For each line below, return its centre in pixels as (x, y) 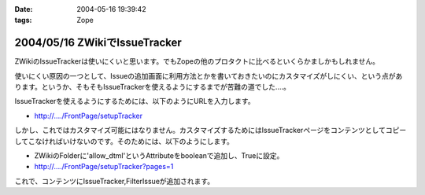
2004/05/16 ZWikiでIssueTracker (98, 43)
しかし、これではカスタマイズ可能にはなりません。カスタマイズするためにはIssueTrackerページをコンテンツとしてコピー (211, 131)
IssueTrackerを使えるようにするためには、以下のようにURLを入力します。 (135, 101)
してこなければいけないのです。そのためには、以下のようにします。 (124, 141)
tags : (23, 20)
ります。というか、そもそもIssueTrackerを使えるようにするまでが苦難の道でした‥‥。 (152, 87)
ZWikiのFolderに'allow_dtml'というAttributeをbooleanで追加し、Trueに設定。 (159, 156)
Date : (24, 9)
